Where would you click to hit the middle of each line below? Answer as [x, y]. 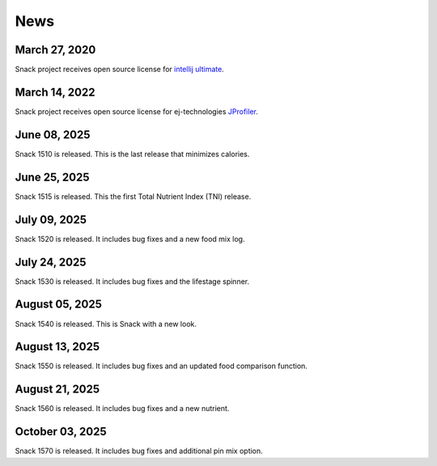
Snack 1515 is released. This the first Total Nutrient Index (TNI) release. [133, 196]
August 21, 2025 [57, 390]
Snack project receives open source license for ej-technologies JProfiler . [136, 111]
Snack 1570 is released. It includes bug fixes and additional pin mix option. [139, 451]
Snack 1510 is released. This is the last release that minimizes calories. [132, 154]
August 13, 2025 [57, 347]
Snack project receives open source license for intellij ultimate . [119, 70]
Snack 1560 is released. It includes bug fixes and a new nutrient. [122, 409]
